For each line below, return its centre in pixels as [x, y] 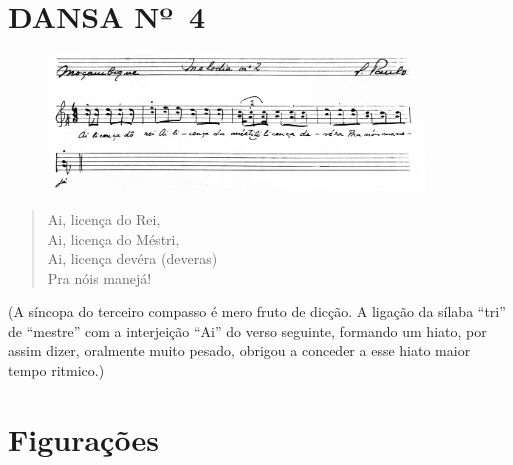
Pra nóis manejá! [99, 277]
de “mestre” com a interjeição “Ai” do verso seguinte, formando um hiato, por [247, 330]
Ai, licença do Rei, [104, 218]
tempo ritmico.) [56, 370]
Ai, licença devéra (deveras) [132, 258]
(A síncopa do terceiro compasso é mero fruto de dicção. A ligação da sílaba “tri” [257, 311]
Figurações [83, 438]
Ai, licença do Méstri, [113, 238]
